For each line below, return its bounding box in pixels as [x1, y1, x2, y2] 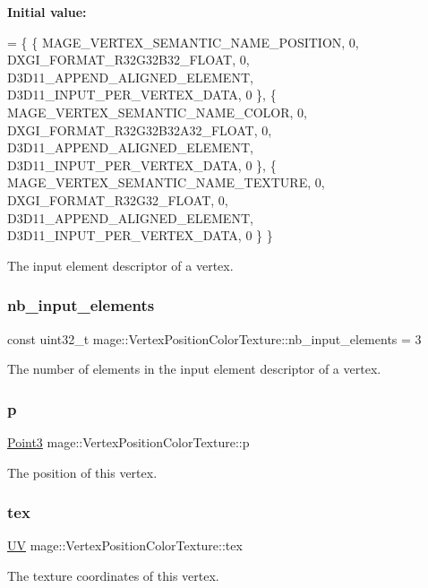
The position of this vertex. [7, 463, 158, 481]
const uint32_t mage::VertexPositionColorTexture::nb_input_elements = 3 [7, 329, 422, 348]
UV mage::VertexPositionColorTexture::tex [7, 536, 243, 555]
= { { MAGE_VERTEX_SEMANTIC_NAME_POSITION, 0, [7, 32, 359, 51]
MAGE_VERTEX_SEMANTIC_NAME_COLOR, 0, [7, 102, 307, 121]
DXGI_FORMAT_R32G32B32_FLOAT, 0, [7, 50, 250, 69]
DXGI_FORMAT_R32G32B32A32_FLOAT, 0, [7, 120, 272, 139]
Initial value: [7, 3, 87, 21]
